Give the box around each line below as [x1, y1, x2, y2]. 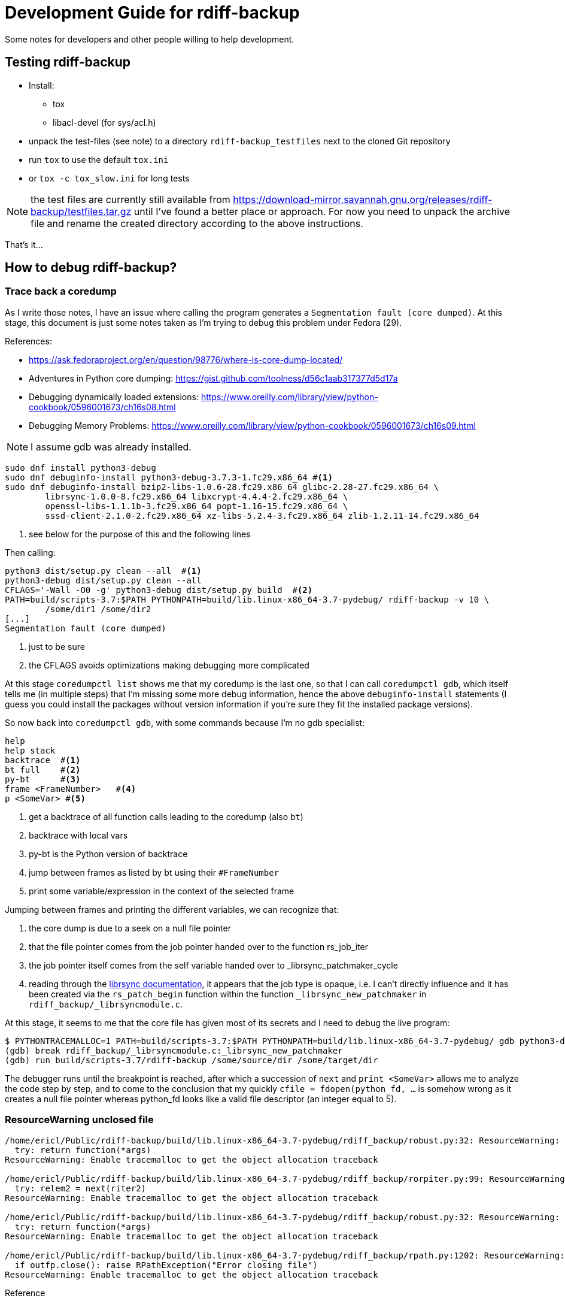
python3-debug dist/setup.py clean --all [5, 575, 202, 585]
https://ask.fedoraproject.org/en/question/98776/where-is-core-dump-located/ [29, 354, 343, 365]
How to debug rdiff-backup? [5, 260, 177, 276]
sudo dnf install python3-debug [5, 462, 156, 473]
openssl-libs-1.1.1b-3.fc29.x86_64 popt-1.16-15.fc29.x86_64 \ [45, 501, 348, 511]
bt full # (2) [5, 764, 81, 774]
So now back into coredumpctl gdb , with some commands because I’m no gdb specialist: [5, 717, 365, 728]
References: [5, 335, 52, 346]
